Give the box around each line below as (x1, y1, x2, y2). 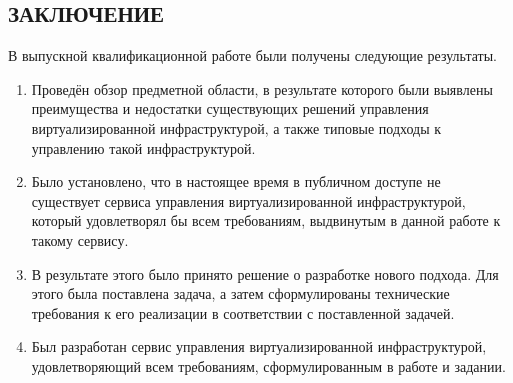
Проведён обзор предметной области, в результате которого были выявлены (31, 78, 493, 99)
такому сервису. (31, 229, 129, 250)
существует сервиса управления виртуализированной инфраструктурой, (31, 190, 466, 211)
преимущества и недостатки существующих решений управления (31, 98, 429, 119)
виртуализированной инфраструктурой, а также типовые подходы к (31, 117, 442, 138)
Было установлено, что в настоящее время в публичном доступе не (31, 171, 441, 192)
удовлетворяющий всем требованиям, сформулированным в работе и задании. (31, 355, 506, 376)
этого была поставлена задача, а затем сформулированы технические (31, 283, 450, 304)
